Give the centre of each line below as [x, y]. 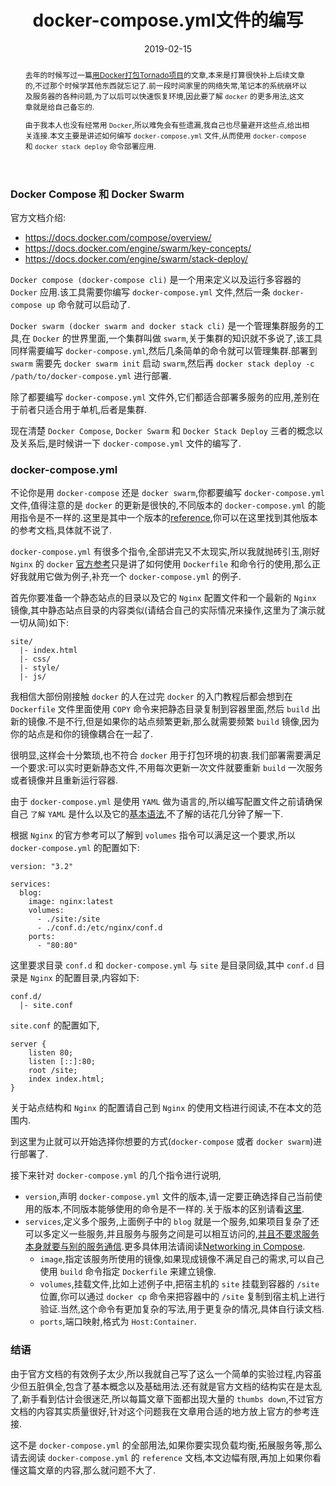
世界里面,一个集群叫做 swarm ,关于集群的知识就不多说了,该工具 [196, 338]
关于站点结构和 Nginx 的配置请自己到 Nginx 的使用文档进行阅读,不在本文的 [161, 1108]
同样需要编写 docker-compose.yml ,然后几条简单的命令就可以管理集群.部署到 [164, 350]
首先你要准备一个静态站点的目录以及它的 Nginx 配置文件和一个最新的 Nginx [163, 598]
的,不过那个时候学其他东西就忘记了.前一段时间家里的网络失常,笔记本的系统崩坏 [162, 85]
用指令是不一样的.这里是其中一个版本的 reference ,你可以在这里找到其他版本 [164, 518]
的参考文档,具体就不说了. [61, 530]
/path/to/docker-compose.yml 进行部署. [91, 375]
